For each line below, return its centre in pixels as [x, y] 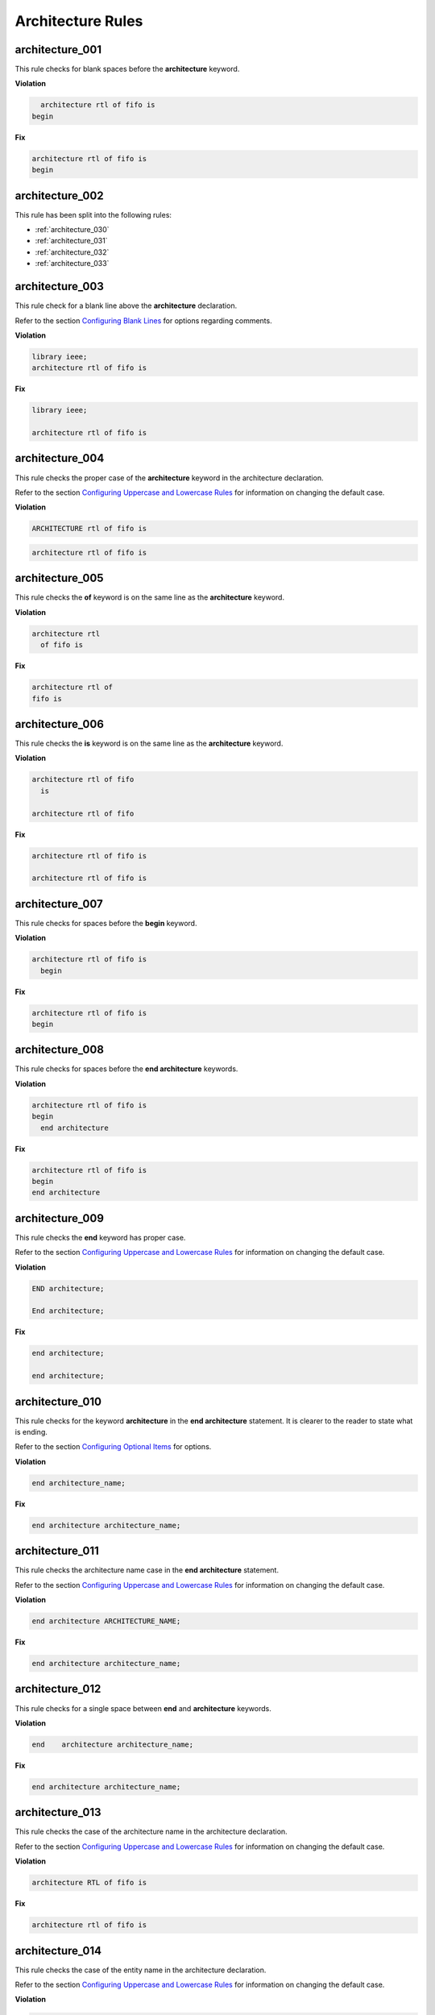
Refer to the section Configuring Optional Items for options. [113, 1447]
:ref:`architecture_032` [72, 252]
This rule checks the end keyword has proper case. [100, 1237]
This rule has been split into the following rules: [93, 214]
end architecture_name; [79, 1483]
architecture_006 [60, 724]
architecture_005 [59, 578]
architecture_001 [58, 50]
